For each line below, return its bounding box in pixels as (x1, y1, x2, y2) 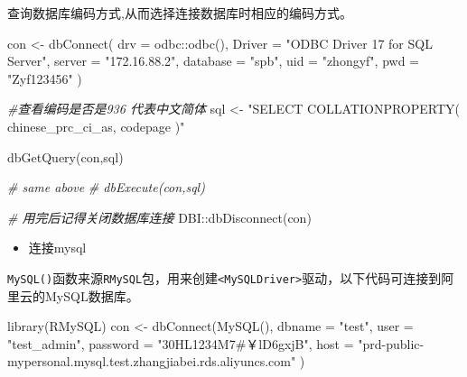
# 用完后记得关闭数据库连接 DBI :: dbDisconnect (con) (7, 207, 312, 226)
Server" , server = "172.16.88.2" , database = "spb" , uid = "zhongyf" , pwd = (7, 51, 420, 70)
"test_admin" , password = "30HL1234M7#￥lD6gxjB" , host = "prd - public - (7, 334, 425, 353)
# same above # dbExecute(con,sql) (7, 178, 205, 197)
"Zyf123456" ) (7, 69, 82, 87)
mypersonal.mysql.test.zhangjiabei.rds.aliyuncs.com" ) (7, 352, 305, 371)
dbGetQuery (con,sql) (7, 147, 124, 166)
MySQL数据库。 (44, 286, 139, 305)
